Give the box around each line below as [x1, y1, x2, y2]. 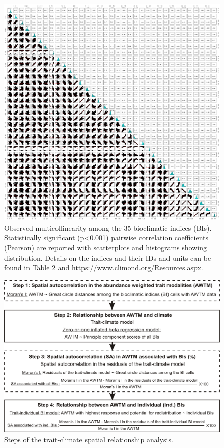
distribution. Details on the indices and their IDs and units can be [4, 252, 211, 263]
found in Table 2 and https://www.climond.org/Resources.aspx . [4, 262, 203, 273]
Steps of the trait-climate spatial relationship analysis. [4, 434, 173, 444]
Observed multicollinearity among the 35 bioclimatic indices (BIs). [4, 222, 212, 233]
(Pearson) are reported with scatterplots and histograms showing [4, 242, 207, 253]
